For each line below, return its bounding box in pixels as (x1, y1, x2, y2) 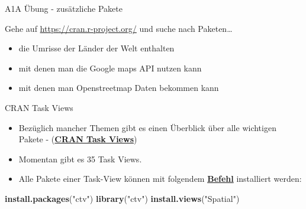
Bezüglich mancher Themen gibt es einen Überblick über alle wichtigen (18, 121, 276, 133)
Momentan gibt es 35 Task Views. (18, 152, 142, 165)
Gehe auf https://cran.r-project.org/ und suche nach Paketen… (5, 22, 233, 34)
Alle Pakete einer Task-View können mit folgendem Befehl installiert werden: (18, 172, 302, 185)
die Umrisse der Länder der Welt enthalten (18, 42, 175, 54)
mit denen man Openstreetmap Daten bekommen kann (18, 81, 219, 94)
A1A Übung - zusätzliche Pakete (5, 2, 123, 14)
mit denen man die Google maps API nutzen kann (18, 61, 202, 74)
